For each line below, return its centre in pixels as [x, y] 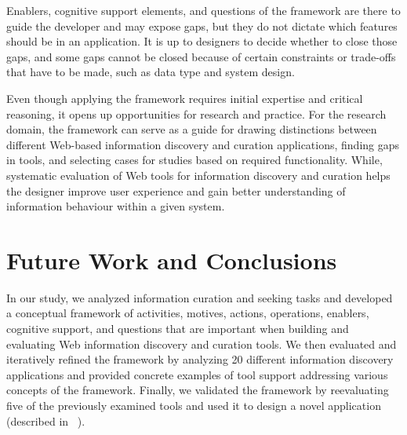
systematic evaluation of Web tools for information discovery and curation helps [198, 175]
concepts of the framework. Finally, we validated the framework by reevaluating [198, 390]
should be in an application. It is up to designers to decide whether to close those [202, 41]
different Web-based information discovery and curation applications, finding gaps [203, 144]
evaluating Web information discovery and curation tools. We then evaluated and [202, 344]
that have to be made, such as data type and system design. [151, 72]
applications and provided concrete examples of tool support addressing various [197, 374]
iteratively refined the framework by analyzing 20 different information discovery [200, 359]
